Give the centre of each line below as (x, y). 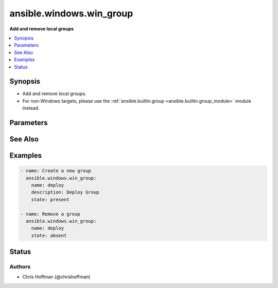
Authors (20, 267)
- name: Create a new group (56, 171)
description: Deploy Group (65, 192)
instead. (31, 108)
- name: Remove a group (50, 214)
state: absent (49, 235)
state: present (50, 199)
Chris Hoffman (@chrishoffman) (56, 277)
